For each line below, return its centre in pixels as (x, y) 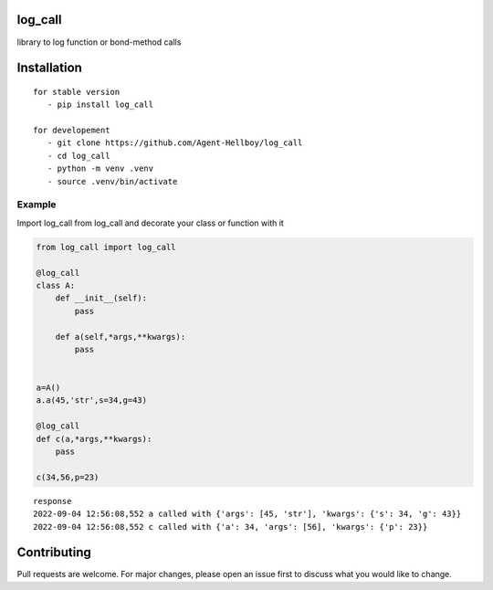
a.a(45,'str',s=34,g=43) (92, 400)
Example (37, 205)
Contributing (54, 553)
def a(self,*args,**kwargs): (121, 337)
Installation (49, 68)
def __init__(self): (101, 298)
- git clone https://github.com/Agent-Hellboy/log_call (175, 143)
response (52, 501)
